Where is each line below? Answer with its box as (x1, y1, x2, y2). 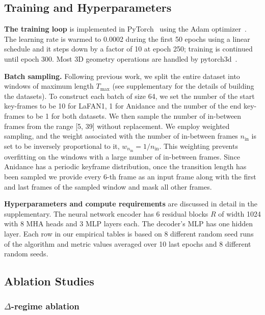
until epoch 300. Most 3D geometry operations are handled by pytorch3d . (4, 53, 237, 64)
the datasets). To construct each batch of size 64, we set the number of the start (4, 90, 255, 101)
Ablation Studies (4, 273, 94, 289)
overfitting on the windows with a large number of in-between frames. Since (4, 151, 241, 162)
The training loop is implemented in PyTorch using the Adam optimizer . (4, 23, 247, 34)
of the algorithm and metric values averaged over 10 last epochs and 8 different (4, 238, 251, 249)
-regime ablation (11, 300, 79, 312)
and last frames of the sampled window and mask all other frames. (4, 181, 212, 192)
